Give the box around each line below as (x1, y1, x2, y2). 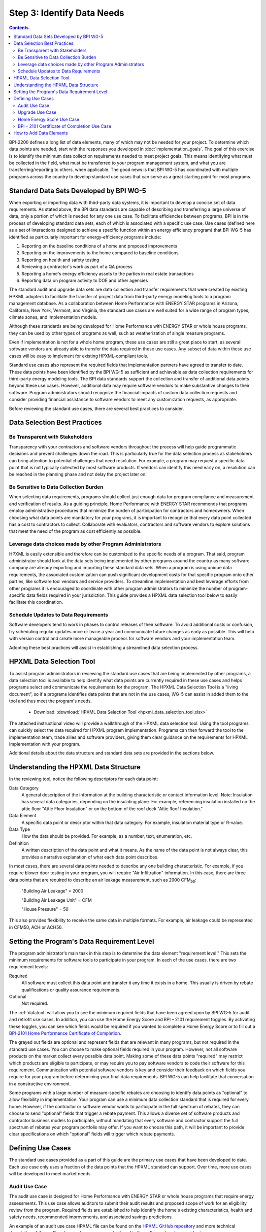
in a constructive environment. (9, 1081, 71, 1087)
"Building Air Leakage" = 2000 (21, 888, 84, 894)
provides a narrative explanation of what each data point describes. (21, 854, 159, 860)
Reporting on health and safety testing (21, 257, 100, 263)
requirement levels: (9, 964, 48, 970)
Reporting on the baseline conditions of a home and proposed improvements (21, 243, 177, 249)
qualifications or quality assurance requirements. (21, 987, 121, 992)
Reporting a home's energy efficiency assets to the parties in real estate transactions (21, 271, 194, 276)
